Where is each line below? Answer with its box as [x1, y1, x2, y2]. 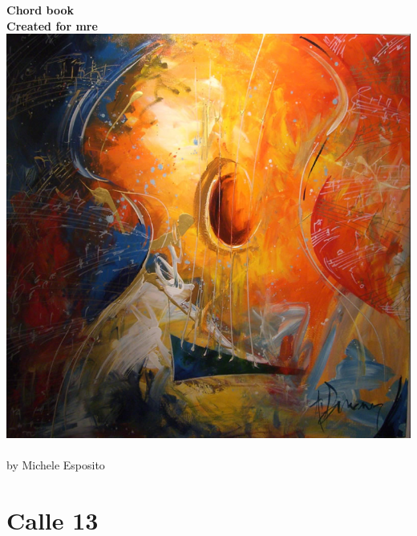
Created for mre [6, 17, 98, 34]
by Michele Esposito [6, 456, 105, 473]
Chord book [6, 2, 75, 18]
